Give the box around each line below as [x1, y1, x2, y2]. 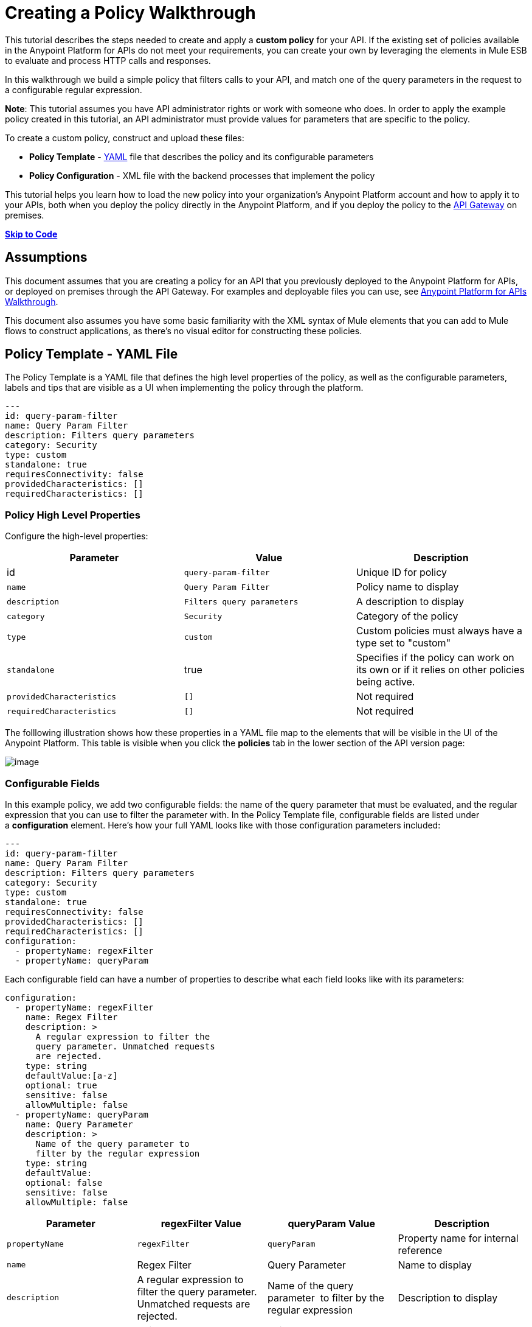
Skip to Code [5, 228, 58, 239]
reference [398, 1244, 443, 1256]
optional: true [25, 1080, 97, 1090]
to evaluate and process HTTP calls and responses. [5, 55, 211, 66]
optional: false [25, 1177, 103, 1188]
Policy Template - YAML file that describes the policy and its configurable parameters [29, 151, 374, 162]
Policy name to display [356, 581, 459, 593]
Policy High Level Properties [5, 508, 140, 521]
